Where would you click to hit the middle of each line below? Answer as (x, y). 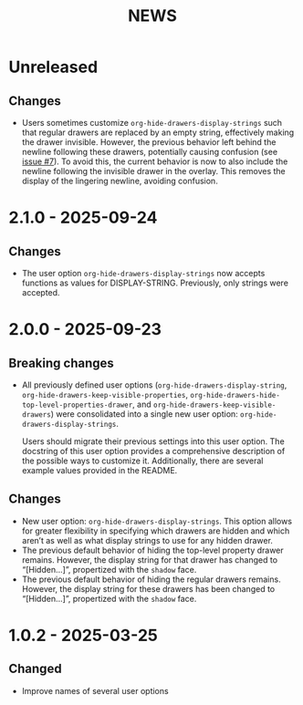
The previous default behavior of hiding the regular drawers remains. (151, 579)
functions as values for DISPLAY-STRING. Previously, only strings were (155, 283)
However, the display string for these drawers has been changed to (148, 588)
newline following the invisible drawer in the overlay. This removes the (154, 171)
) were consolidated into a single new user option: (144, 414)
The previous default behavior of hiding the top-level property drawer (152, 550)
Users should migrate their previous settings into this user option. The (153, 441)
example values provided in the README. (99, 470)
